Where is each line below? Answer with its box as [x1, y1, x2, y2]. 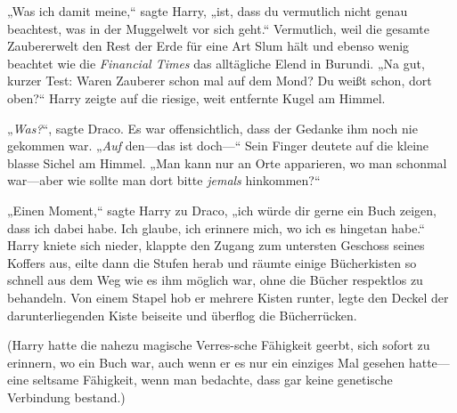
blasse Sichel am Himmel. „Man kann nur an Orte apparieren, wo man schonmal [7, 153, 447, 172]
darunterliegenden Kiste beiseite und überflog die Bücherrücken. [7, 305, 357, 324]
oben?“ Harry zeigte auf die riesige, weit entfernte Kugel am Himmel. [7, 88, 386, 107]
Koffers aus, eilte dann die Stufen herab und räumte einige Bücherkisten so [7, 253, 417, 271]
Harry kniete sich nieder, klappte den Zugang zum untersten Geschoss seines [7, 236, 425, 255]
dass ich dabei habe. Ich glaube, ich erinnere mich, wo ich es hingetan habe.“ [7, 218, 425, 237]
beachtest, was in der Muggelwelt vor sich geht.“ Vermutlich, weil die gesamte [7, 19, 430, 37]
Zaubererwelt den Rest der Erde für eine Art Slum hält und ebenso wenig [7, 36, 410, 55]
